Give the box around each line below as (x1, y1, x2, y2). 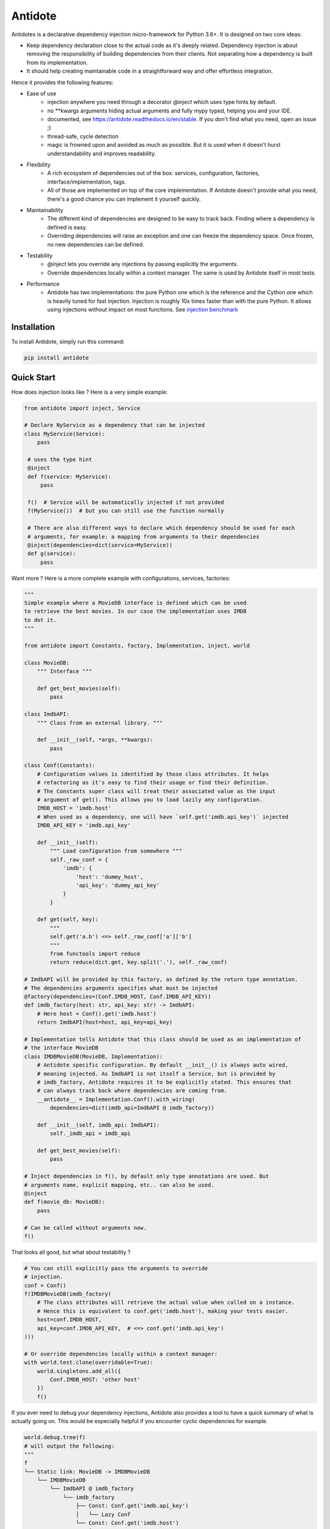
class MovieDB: (24, 659, 70, 666)
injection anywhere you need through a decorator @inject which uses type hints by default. (47, 98, 277, 106)
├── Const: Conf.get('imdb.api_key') (75, 1502, 189, 1509)
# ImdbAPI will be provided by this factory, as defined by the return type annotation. (24, 976, 299, 983)
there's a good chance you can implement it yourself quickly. (47, 195, 201, 202)
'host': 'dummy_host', (75, 873, 144, 880)
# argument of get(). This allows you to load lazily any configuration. (37, 796, 263, 804)
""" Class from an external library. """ (37, 719, 163, 726)
